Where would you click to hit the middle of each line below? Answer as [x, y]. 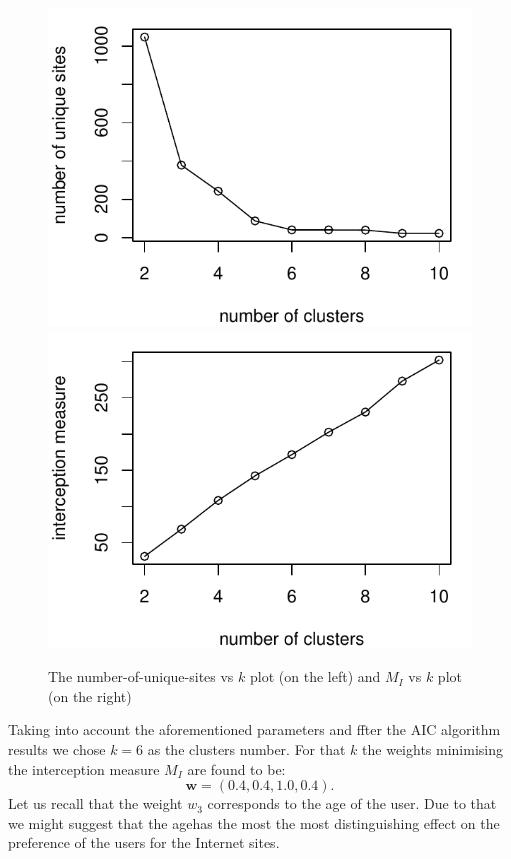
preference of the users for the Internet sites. [144, 842]
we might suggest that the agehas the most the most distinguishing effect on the [254, 822]
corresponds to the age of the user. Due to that [352, 803]
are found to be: [236, 768]
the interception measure [84, 768]
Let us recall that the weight [95, 803]
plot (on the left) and [315, 676]
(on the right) [90, 695]
